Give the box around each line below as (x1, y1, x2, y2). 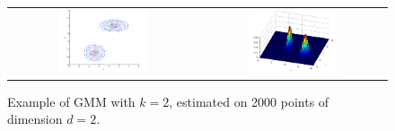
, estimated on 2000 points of (169, 92, 329, 110)
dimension (7, 109, 63, 128)
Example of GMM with (7, 92, 136, 110)
